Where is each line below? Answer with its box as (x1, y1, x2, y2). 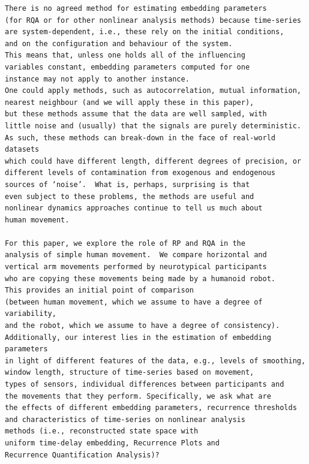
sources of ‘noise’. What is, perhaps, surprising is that (5, 180, 250, 189)
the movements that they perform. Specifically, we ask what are (5, 391, 271, 400)
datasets (5, 145, 40, 154)
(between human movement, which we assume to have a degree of (5, 297, 263, 306)
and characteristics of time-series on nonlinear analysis (5, 415, 245, 424)
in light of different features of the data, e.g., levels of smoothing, (5, 356, 306, 365)
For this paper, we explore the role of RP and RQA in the (5, 239, 245, 248)
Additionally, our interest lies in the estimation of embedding (5, 333, 271, 342)
